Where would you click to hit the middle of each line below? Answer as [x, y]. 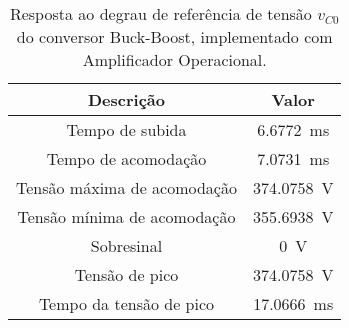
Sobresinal [126, 245]
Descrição [126, 99]
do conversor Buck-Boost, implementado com [174, 36]
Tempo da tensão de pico [126, 303]
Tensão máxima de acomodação [126, 187]
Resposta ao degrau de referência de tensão [160, 13]
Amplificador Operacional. [174, 59]
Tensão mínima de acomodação [126, 216]
